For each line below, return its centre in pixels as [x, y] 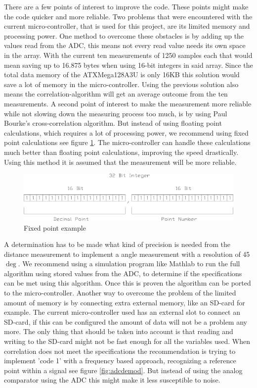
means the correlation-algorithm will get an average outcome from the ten [116, 94]
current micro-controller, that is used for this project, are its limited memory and [127, 26]
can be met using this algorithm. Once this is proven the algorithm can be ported [128, 283]
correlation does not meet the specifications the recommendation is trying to [120, 351]
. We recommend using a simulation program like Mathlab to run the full [129, 264]
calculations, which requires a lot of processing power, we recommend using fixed [126, 132]
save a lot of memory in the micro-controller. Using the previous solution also [121, 84]
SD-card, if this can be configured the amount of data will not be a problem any [126, 321]
